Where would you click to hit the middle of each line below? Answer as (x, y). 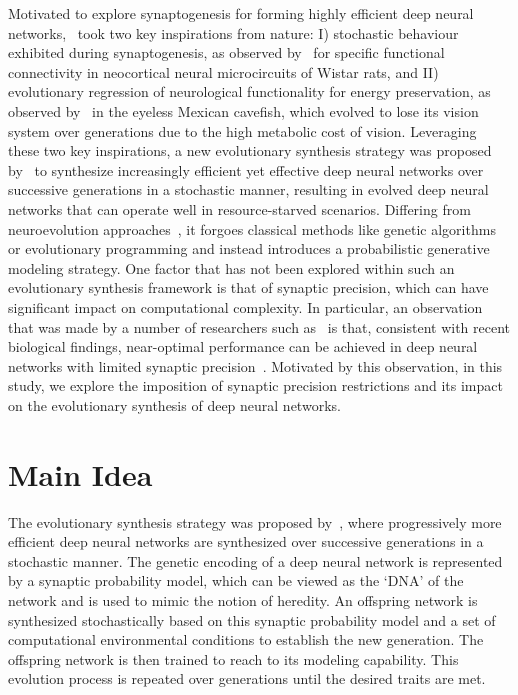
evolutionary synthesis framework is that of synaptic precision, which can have (248, 287)
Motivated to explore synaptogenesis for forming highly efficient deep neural (241, 13)
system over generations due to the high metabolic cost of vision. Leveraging (242, 130)
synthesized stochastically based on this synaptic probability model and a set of (252, 619)
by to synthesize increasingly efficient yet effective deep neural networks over (246, 169)
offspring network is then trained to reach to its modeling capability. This (233, 658)
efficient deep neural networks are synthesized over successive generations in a (246, 541)
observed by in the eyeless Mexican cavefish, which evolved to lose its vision (243, 110)
